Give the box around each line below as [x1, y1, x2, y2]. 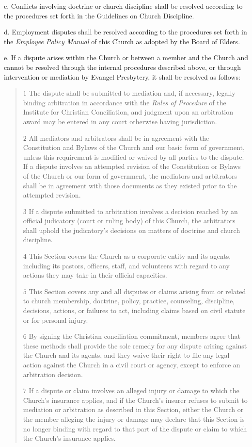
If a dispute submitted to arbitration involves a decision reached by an [29, 206, 238, 216]
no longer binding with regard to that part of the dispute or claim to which [23, 423, 247, 433]
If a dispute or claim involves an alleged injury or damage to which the [29, 385, 239, 396]
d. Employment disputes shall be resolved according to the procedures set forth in [4, 27, 247, 37]
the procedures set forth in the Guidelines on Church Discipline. [4, 10, 194, 20]
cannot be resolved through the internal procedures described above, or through [4, 62, 241, 72]
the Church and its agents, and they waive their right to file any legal [23, 350, 230, 360]
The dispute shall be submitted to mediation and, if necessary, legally [29, 88, 236, 98]
